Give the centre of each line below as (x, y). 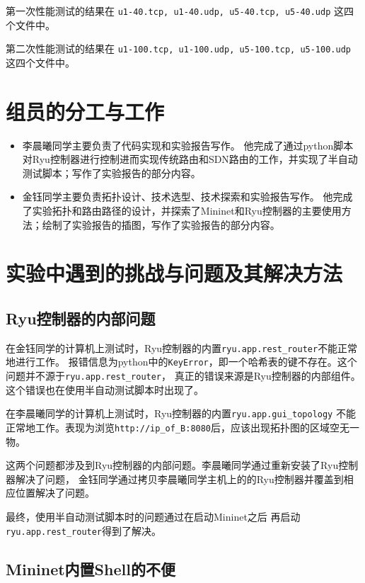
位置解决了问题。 (55, 493)
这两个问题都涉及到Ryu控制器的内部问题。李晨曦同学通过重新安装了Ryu (172, 465)
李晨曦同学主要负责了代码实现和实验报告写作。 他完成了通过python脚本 (188, 145)
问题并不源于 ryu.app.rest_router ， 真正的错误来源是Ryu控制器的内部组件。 (183, 376)
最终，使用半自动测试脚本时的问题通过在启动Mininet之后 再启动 (153, 517)
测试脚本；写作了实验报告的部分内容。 (111, 172)
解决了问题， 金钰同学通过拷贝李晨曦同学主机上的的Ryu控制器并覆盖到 (179, 479)
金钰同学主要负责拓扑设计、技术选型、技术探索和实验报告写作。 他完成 (187, 197)
